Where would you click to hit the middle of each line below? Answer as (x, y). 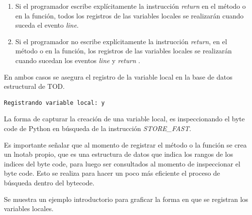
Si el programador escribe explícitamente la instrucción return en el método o (131, 6)
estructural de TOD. (34, 86)
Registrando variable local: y (54, 103)
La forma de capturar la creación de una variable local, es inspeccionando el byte (124, 119)
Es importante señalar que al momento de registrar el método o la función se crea (126, 144)
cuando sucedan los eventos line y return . (78, 60)
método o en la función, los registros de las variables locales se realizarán (124, 51)
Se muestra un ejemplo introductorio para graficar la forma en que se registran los (126, 199)
